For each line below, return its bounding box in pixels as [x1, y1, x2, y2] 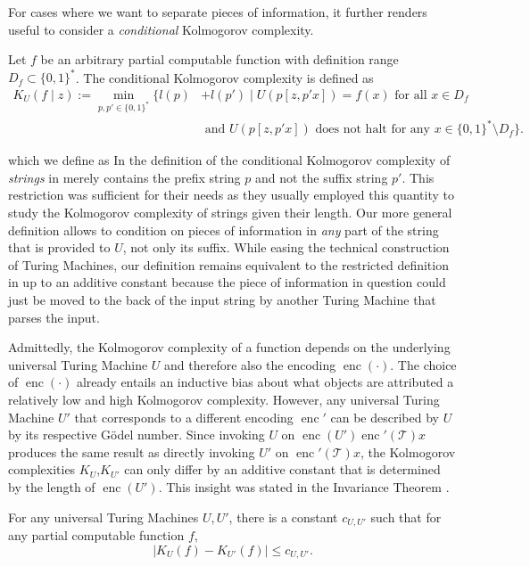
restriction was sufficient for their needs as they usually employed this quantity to [8, 185, 455, 204]
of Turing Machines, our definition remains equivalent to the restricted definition [8, 255, 449, 274]
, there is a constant [228, 507, 338, 526]
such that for [370, 507, 442, 526]
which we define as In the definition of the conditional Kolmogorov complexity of [8, 151, 451, 169]
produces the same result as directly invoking [8, 442, 255, 461]
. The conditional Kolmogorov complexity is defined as [75, 68, 374, 86]
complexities [8, 460, 76, 479]
